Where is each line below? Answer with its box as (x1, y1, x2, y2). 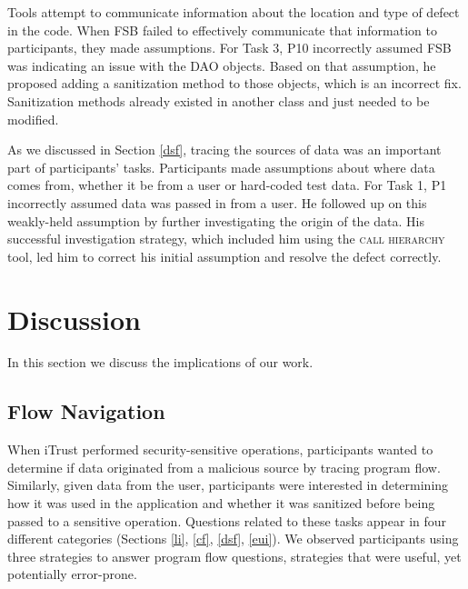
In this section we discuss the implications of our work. (7, 353, 314, 372)
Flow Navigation (7, 397, 165, 425)
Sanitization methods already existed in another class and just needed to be (7, 91, 430, 110)
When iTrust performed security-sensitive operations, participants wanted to (7, 440, 433, 459)
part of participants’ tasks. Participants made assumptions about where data (7, 157, 435, 176)
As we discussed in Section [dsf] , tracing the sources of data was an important (7, 140, 442, 159)
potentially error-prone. (7, 564, 137, 584)
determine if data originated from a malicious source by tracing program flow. (7, 457, 441, 476)
